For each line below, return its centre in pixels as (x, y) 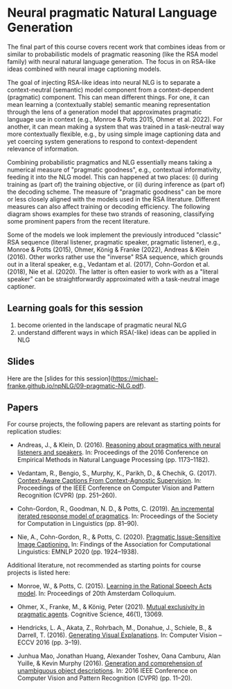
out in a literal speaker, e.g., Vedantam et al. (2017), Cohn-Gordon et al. (108, 264)
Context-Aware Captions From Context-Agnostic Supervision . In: (109, 481)
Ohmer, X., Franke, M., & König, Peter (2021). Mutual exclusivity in (111, 607)
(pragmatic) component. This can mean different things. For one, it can (108, 97)
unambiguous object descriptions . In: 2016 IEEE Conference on (107, 671)
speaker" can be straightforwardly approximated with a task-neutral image (113, 279)
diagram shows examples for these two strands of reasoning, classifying (111, 214)
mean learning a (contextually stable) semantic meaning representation (109, 104)
